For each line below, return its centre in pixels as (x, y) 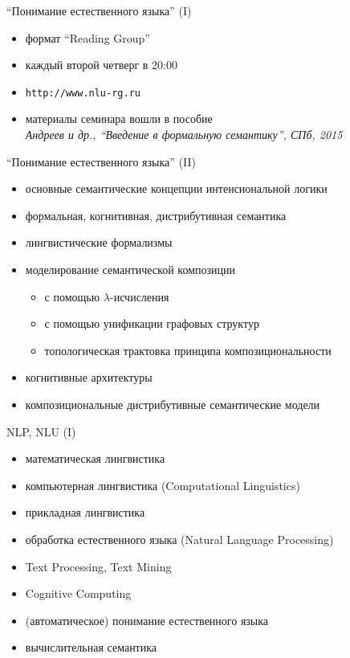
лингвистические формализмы (99, 242)
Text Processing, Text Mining (98, 566)
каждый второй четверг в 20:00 (101, 65)
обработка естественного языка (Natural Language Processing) (179, 539)
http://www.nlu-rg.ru (83, 93)
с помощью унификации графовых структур (152, 323)
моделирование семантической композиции (130, 269)
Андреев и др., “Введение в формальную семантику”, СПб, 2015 (184, 135)
